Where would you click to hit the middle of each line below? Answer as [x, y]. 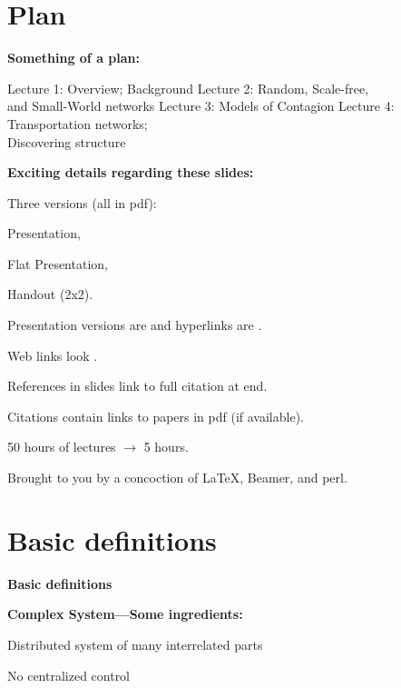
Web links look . [53, 355]
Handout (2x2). [50, 294]
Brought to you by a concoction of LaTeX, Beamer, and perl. [177, 478]
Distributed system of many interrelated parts [135, 644]
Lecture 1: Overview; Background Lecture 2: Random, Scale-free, [188, 88]
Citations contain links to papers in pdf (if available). [156, 416]
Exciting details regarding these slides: [131, 172]
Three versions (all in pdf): [82, 202]
